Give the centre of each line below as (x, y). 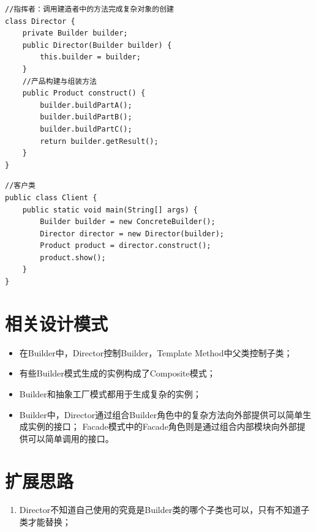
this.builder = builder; (90, 57)
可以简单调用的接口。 (71, 438)
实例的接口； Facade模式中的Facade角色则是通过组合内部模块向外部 (162, 426)
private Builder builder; (75, 33)
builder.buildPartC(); (86, 129)
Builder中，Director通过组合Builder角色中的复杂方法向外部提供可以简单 (161, 414)
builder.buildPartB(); (86, 117)
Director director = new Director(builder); (132, 234)
